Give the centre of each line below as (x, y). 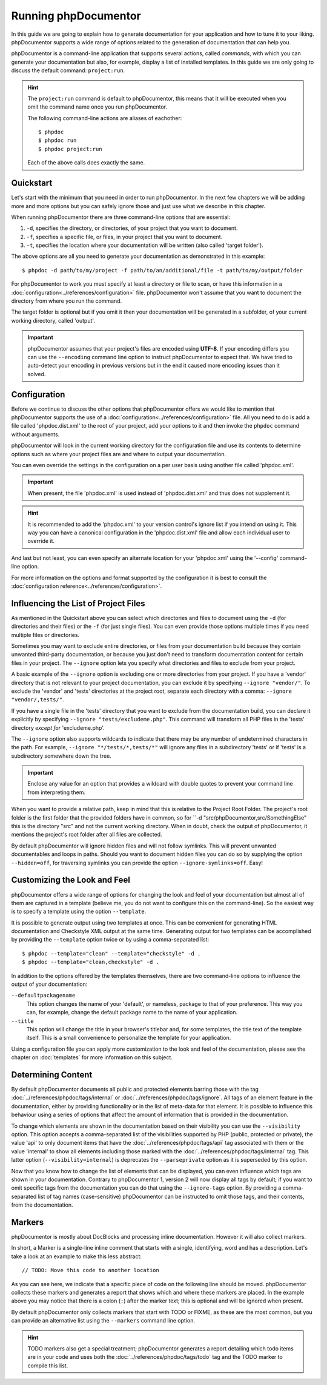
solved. (37, 374)
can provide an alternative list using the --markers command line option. (103, 1321)
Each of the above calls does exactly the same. (86, 163)
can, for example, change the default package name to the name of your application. (132, 1013)
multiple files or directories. (45, 635)
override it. (41, 541)
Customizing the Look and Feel (71, 880)
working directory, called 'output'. (53, 320)
